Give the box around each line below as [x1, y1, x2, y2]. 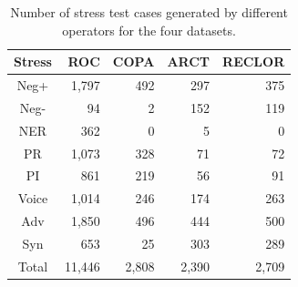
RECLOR [222, 52, 285, 71]
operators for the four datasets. [62, 20, 236, 39]
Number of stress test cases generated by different [10, 3, 288, 21]
